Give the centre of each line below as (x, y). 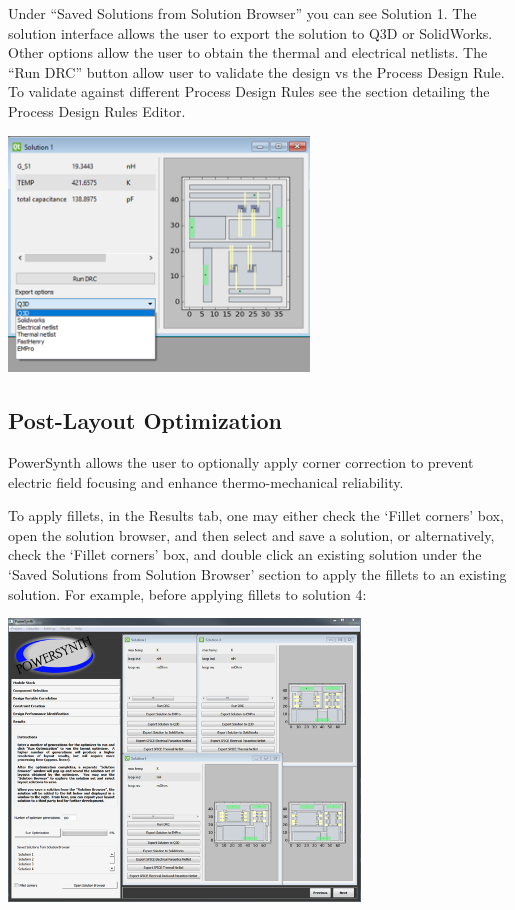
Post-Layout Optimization (145, 420)
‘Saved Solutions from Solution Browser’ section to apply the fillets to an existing (257, 574)
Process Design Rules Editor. (97, 110)
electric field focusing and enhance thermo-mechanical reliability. (206, 481)
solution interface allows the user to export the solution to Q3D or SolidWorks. (250, 32)
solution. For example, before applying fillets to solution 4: (187, 593)
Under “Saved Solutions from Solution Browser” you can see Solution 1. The (242, 13)
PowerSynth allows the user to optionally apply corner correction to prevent (241, 462)
